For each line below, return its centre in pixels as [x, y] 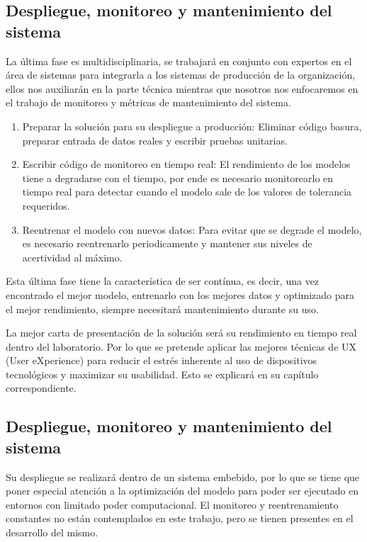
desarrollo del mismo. [52, 532]
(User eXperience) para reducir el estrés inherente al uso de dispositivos [162, 360]
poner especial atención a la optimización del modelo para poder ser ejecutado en [182, 491]
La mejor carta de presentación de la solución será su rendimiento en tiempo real [181, 333]
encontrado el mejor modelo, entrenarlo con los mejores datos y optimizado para [180, 294]
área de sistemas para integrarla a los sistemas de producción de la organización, [181, 75]
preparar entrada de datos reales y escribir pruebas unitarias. [155, 140]
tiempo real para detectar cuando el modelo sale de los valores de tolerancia [187, 192]
